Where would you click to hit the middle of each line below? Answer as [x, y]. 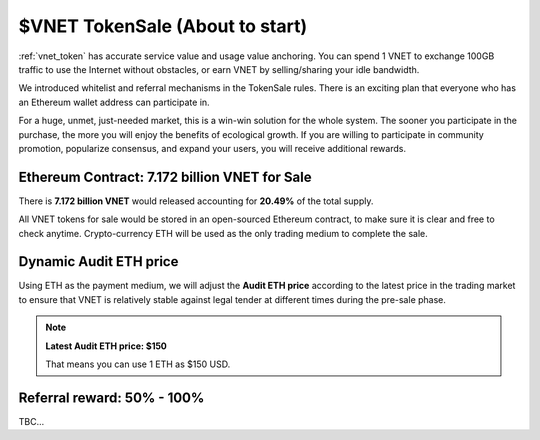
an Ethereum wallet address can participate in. [114, 102]
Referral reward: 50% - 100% [111, 397]
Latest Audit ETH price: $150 [106, 346]
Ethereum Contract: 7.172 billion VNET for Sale [165, 176]
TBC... [31, 421]
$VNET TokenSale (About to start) [163, 26]
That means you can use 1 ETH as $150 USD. [138, 364]
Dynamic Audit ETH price [98, 261]
